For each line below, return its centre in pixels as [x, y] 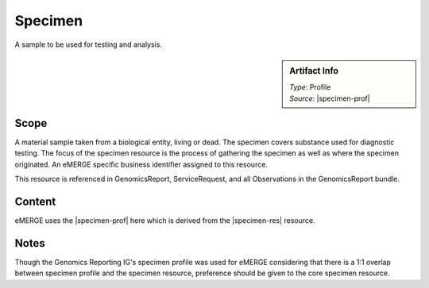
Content [35, 202]
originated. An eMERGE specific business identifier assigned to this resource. [141, 164]
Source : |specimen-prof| [330, 98]
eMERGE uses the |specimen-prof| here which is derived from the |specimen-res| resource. [165, 221]
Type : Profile [310, 87]
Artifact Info [314, 71]
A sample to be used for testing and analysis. [89, 44]
